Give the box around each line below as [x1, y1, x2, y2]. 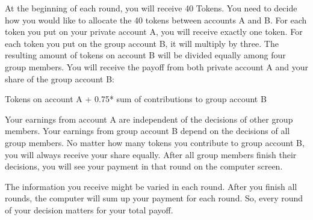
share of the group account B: [5, 72, 114, 85]
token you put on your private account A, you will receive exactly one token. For [5, 25, 303, 38]
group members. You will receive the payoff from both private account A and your [5, 60, 308, 73]
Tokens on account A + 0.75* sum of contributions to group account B [5, 93, 267, 105]
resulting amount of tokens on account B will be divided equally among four [5, 49, 286, 61]
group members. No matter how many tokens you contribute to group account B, [5, 136, 305, 148]
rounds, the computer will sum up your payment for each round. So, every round [5, 192, 303, 204]
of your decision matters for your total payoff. [5, 203, 173, 216]
